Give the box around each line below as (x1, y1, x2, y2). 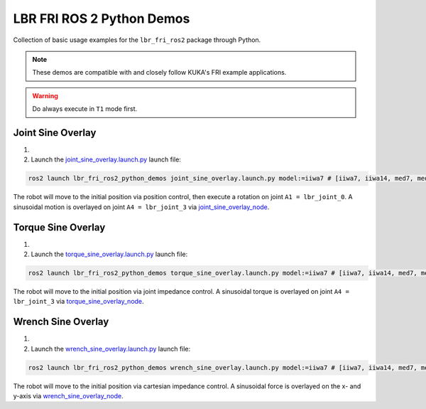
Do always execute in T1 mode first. (32, 105, 138, 113)
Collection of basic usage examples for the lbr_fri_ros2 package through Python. (13, 36, 261, 44)
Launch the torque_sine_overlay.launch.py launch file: (31, 250, 188, 259)
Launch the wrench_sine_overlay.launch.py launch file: (31, 344, 191, 353)
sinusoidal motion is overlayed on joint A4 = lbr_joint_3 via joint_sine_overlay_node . (13, 203, 270, 211)
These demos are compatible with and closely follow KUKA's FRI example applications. (32, 68, 287, 77)
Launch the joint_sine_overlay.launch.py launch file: (31, 155, 181, 164)
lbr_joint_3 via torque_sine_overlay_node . (13, 297, 145, 306)
